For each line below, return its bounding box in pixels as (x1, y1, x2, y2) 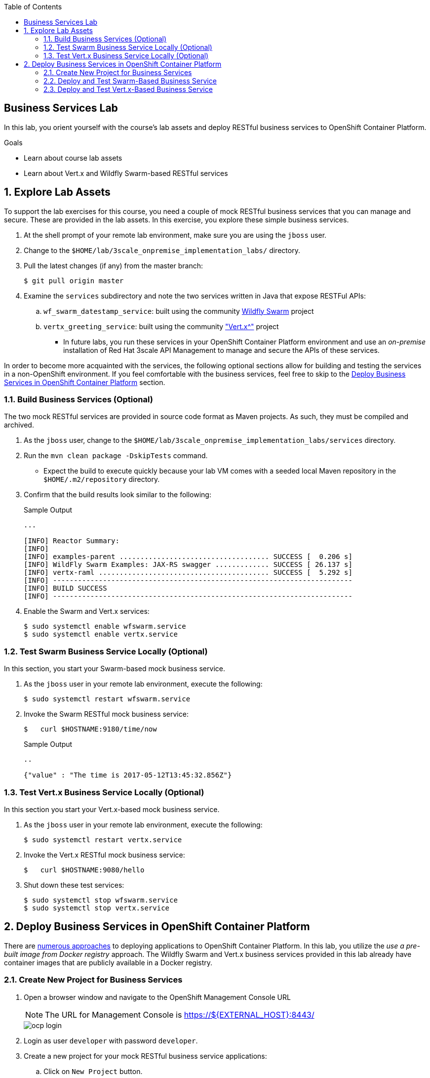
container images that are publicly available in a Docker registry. (4, 958, 213, 967)
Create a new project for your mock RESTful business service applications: (24, 1051, 267, 1060)
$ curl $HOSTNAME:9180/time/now (24, 725, 157, 733)
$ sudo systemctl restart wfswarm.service (24, 695, 191, 703)
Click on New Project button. (43, 1067, 143, 1076)
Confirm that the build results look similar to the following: (24, 490, 211, 499)
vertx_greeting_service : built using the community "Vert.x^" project (43, 322, 279, 331)
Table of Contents (4, 2, 62, 11)
